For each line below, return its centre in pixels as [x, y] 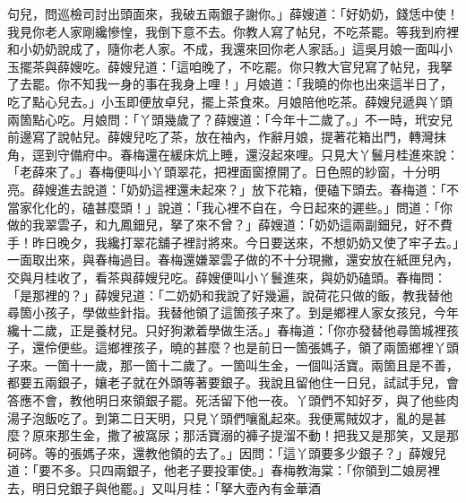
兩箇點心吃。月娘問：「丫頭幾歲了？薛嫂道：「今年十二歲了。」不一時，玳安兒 [230, 119]
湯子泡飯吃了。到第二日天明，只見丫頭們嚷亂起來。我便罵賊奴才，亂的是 [220, 417]
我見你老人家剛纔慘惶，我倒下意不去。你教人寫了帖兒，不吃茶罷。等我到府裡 [233, 31]
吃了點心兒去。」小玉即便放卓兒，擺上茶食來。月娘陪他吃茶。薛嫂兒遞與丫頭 [230, 101]
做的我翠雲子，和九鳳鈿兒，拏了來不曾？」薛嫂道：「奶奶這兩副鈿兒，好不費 [230, 225]
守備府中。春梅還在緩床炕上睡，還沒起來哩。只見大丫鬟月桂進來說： [258, 154]
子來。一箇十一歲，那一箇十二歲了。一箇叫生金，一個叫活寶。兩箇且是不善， [233, 364]
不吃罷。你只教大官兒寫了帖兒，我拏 [345, 66]
